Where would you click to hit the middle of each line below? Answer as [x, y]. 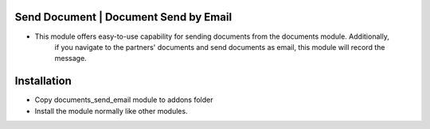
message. [70, 59]
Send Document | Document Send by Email [123, 17]
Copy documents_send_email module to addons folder [124, 100]
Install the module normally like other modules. [111, 111]
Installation [43, 81]
